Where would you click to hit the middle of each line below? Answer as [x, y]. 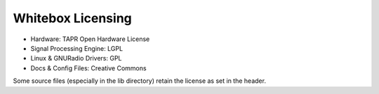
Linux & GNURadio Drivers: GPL [76, 58]
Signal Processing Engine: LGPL [77, 48]
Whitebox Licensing [73, 18]
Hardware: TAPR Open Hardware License [90, 39]
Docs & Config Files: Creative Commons [88, 68]
